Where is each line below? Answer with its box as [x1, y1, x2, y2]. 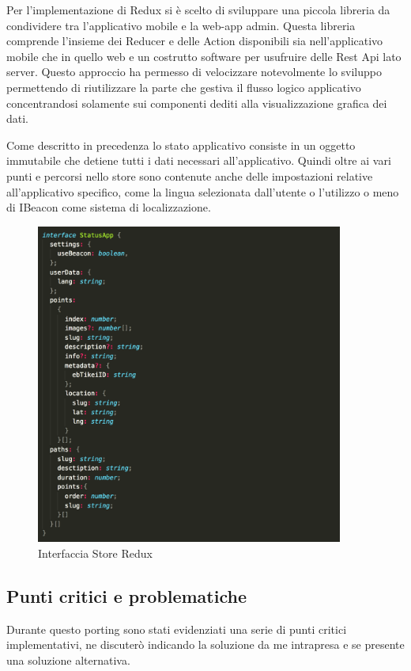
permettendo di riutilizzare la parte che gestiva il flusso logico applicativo [6, 78, 361, 95]
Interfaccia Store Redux [38, 545, 153, 562]
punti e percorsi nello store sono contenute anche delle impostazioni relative [6, 167, 373, 184]
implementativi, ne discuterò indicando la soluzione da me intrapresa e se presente [6, 636, 405, 653]
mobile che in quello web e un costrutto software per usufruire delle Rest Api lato [6, 48, 402, 64]
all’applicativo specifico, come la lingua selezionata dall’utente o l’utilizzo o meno [6, 183, 399, 200]
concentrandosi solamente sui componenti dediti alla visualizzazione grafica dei [6, 94, 387, 111]
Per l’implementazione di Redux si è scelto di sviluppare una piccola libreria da [6, 2, 390, 17]
